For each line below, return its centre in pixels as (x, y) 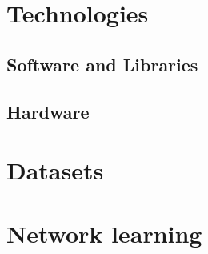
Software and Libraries (102, 64)
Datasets (55, 170)
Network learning (104, 233)
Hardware (48, 111)
